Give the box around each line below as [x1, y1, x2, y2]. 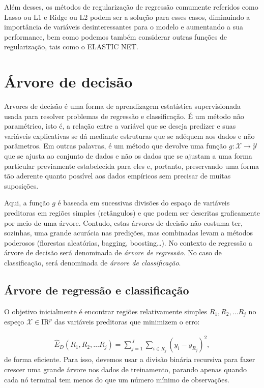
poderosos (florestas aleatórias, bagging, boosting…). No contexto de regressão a [4, 237, 253, 248]
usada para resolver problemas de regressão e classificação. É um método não [4, 110, 244, 121]
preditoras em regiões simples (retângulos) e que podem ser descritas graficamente [4, 207, 260, 218]
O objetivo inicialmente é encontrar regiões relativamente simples [4, 306, 207, 316]
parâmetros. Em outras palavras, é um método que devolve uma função [4, 140, 227, 151]
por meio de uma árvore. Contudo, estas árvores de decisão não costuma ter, [4, 217, 243, 228]
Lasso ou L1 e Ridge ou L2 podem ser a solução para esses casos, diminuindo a [4, 11, 250, 22]
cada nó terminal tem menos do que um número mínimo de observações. [4, 374, 229, 384]
